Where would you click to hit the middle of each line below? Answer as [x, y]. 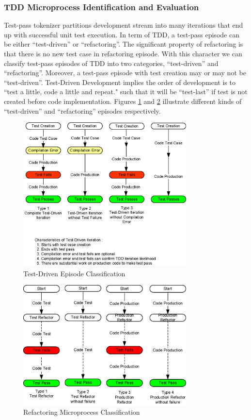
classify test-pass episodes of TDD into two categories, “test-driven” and [111, 63]
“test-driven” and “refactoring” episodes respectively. [82, 110]
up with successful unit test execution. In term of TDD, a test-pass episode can [122, 34]
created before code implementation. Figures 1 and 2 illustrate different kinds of [123, 101]
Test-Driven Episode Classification [74, 273]
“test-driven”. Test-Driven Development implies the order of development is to [120, 82]
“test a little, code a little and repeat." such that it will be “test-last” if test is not [126, 92]
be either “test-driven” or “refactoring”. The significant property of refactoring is [124, 44]
